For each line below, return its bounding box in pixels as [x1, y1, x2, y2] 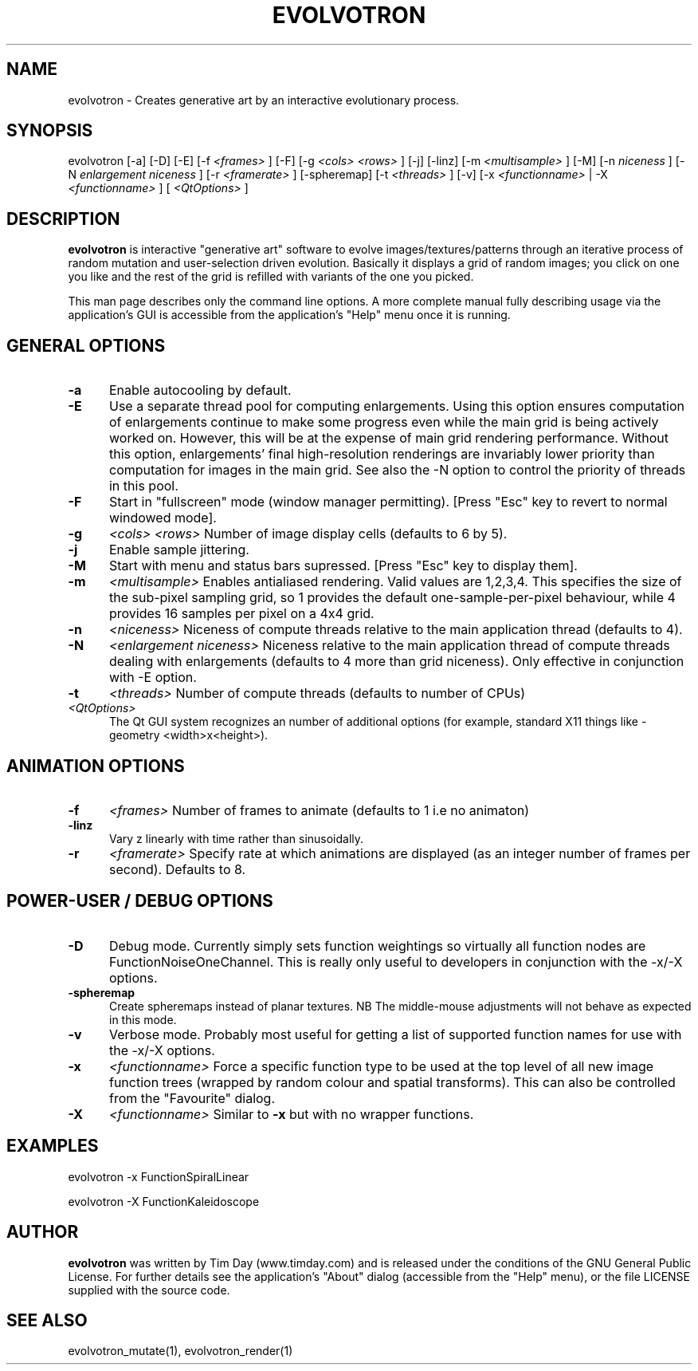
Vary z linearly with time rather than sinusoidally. [109, 831, 364, 845]
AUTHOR [6, 1222, 79, 1243]
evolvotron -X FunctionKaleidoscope [68, 1194, 260, 1208]
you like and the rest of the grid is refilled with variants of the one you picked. [68, 270, 474, 284]
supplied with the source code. [68, 1282, 230, 1297]
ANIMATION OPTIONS [6, 755, 185, 776]
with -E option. [108, 669, 197, 686]
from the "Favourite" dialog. [108, 1089, 276, 1106]
